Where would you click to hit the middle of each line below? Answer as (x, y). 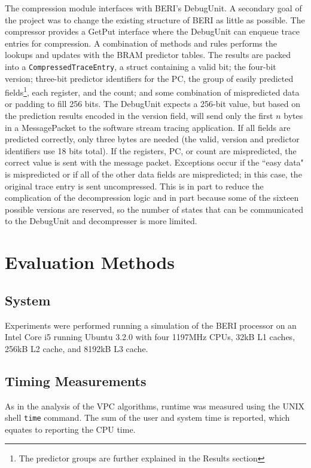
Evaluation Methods (90, 262)
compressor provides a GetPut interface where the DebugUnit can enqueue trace (152, 31)
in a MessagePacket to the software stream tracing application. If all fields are (148, 127)
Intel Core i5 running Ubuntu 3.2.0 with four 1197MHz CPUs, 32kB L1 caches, (150, 337)
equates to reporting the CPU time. (70, 429)
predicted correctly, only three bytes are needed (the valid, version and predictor (152, 139)
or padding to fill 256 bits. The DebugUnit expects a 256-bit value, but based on (153, 104)
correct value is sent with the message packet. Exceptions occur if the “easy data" (154, 162)
